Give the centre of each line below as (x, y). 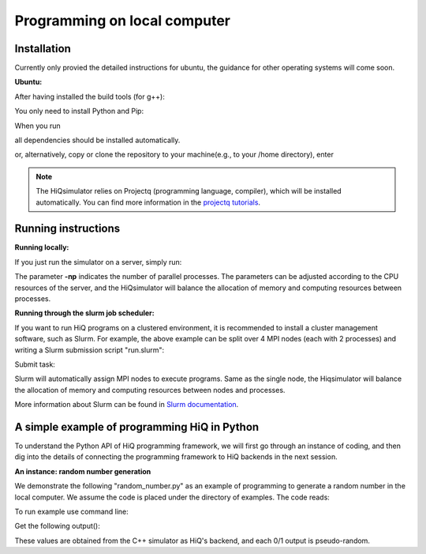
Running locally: (42, 247)
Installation (43, 49)
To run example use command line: (72, 512)
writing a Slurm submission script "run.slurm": (90, 350)
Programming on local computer (123, 21)
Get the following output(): (57, 526)
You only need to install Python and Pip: (79, 111)
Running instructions (67, 229)
